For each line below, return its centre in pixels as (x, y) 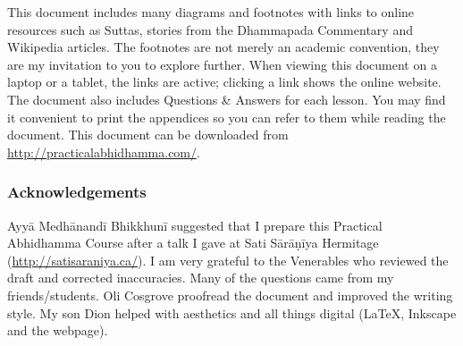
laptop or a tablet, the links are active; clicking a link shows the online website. (224, 82)
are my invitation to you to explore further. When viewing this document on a (222, 64)
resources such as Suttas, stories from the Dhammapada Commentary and (210, 29)
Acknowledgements (77, 192)
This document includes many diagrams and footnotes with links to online (211, 12)
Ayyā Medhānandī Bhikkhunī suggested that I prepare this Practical (195, 225)
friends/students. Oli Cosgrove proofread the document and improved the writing (230, 295)
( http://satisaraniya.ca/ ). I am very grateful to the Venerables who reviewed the (228, 260)
